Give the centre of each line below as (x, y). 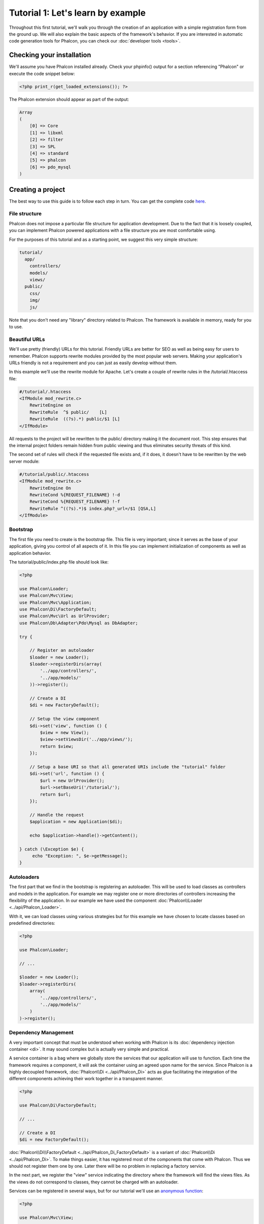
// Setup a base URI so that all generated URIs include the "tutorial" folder (128, 767)
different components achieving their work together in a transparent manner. (86, 1079)
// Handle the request (57, 815)
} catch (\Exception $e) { (52, 849)
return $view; (57, 746)
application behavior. (30, 553)
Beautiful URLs (27, 339)
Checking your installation (50, 55)
